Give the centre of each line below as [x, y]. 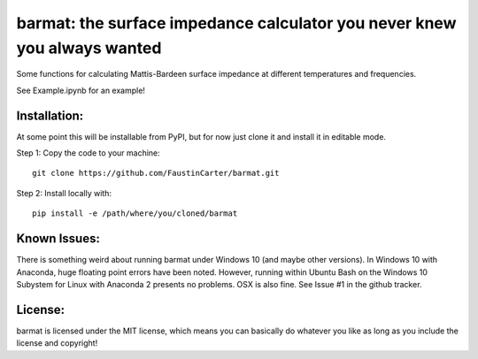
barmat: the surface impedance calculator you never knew [236, 23]
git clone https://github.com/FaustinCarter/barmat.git [156, 173]
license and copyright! [57, 343]
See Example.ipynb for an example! [81, 90]
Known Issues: [58, 239]
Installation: [50, 115]
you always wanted [89, 48]
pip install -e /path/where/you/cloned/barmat [135, 214]
